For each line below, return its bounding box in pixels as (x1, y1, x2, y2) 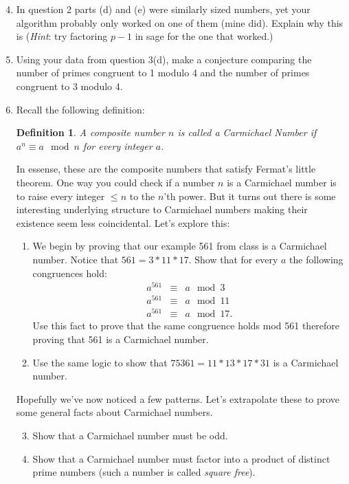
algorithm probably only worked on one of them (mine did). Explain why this (16, 15, 344, 30)
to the (129, 188, 155, 203)
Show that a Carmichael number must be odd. (32, 428, 228, 442)
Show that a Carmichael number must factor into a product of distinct (32, 451, 330, 465)
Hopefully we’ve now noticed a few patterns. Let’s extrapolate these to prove (16, 391, 340, 406)
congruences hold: (32, 265, 107, 280)
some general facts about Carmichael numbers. (16, 405, 213, 419)
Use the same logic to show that (32, 355, 168, 369)
